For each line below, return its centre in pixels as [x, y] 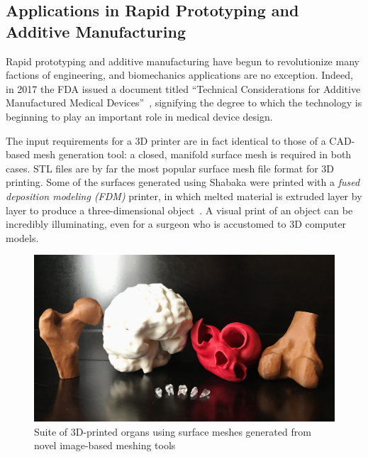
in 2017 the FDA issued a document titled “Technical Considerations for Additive [183, 88]
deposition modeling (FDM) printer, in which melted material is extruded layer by [184, 196]
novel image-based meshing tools [105, 445]
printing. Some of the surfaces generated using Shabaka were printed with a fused [183, 182]
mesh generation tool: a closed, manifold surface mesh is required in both [192, 154]
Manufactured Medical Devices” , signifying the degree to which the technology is [184, 103]
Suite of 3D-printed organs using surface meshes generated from [173, 431]
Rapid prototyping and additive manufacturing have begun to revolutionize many [183, 61]
